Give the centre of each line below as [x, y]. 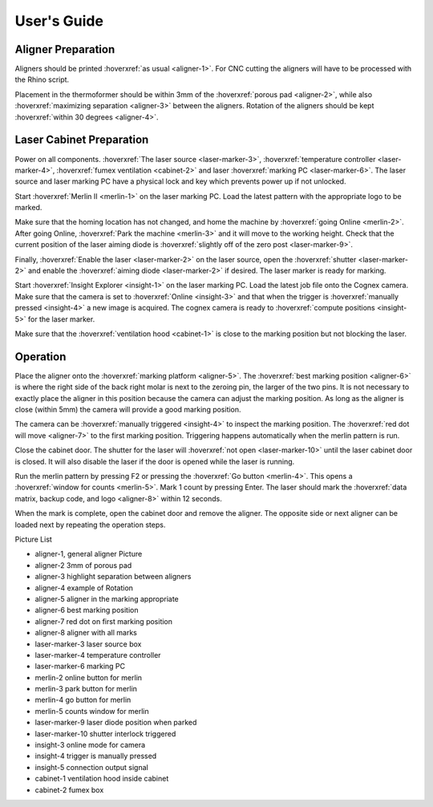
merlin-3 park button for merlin [86, 689]
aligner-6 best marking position [87, 610]
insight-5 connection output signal [91, 767]
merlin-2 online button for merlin [89, 677]
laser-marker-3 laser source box [88, 644]
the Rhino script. [42, 79]
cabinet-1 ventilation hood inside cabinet [102, 779]
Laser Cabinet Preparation [82, 140]
